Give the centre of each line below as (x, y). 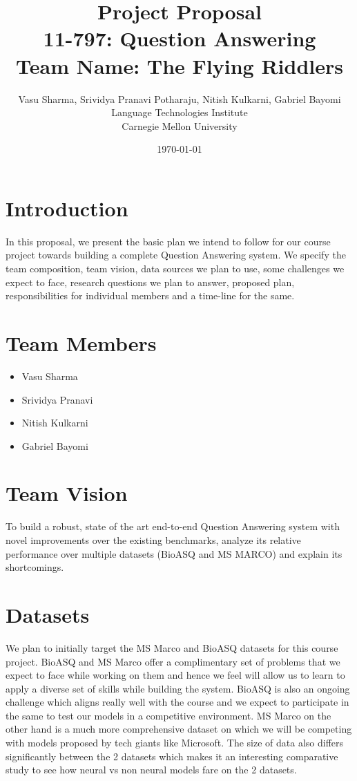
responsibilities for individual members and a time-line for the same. (150, 295)
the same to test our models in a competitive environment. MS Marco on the (168, 715)
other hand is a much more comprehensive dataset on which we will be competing (179, 729)
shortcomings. (35, 567)
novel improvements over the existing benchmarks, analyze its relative (153, 540)
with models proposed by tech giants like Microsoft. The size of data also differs (175, 743)
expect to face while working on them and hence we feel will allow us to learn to (175, 675)
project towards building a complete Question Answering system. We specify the (176, 255)
